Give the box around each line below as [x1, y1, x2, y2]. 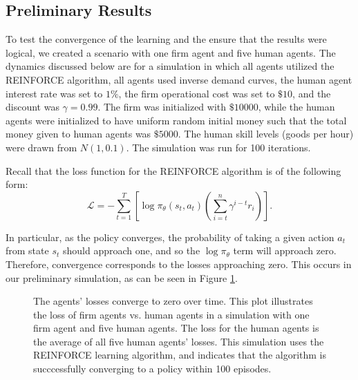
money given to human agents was [6, 126, 151, 141]
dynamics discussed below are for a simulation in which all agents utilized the [6, 59, 335, 73]
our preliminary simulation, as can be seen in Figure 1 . [6, 270, 238, 285]
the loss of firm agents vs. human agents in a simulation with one [33, 307, 310, 321]
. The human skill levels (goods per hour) [178, 126, 354, 141]
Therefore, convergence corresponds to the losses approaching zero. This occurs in [6, 256, 352, 271]
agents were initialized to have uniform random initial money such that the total [6, 113, 347, 127]
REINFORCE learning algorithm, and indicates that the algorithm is [33, 348, 327, 362]
